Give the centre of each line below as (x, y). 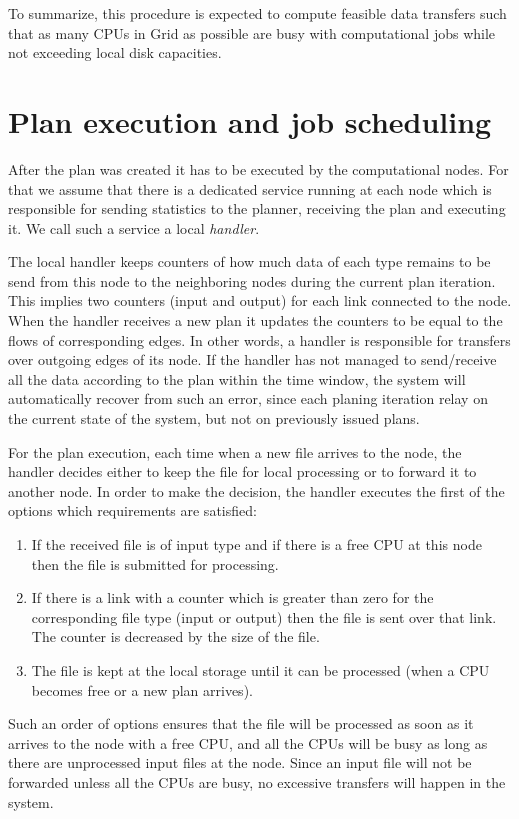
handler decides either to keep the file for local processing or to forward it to (242, 471)
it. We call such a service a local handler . (134, 227)
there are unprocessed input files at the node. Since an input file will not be (240, 762)
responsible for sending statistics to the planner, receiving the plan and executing (257, 208)
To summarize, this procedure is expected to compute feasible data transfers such (257, 13)
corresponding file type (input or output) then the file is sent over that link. (264, 616)
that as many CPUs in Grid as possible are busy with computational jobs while (252, 32)
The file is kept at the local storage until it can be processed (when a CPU (260, 669)
